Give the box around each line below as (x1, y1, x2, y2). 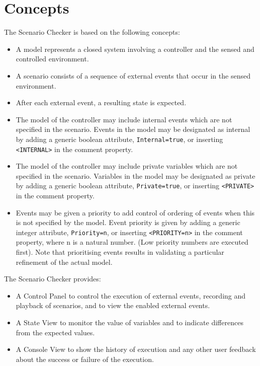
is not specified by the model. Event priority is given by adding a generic (16, 217, 240, 228)
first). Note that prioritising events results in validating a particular (16, 247, 224, 257)
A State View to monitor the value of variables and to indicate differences (16, 317, 243, 328)
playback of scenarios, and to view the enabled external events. (16, 300, 210, 311)
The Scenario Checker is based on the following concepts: (4, 27, 180, 37)
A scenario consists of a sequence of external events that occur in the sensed (16, 70, 250, 81)
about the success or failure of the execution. (16, 353, 154, 364)
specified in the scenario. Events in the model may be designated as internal (16, 124, 250, 134)
